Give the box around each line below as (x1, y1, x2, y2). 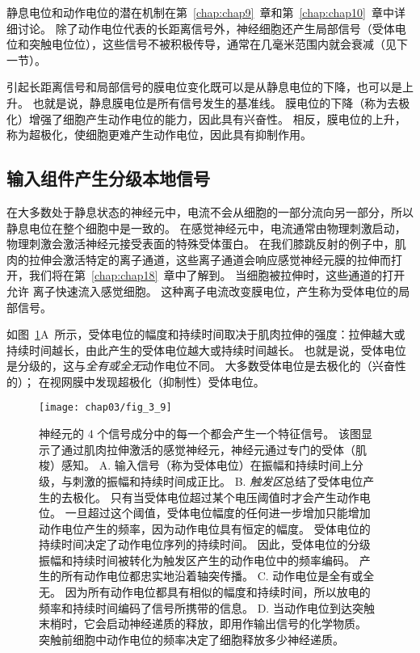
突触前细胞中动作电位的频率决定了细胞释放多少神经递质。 (39, 630, 344, 647)
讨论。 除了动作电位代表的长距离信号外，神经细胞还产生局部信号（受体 (17, 19, 395, 36)
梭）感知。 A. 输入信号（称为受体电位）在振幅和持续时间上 (39, 457, 352, 474)
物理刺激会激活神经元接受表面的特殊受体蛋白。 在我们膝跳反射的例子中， (6, 235, 395, 252)
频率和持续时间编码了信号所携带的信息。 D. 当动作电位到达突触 (39, 599, 375, 616)
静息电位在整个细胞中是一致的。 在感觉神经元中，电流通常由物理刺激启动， (6, 219, 406, 236)
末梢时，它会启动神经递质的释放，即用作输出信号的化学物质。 (39, 615, 367, 632)
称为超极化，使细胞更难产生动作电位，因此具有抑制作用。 (6, 126, 312, 143)
